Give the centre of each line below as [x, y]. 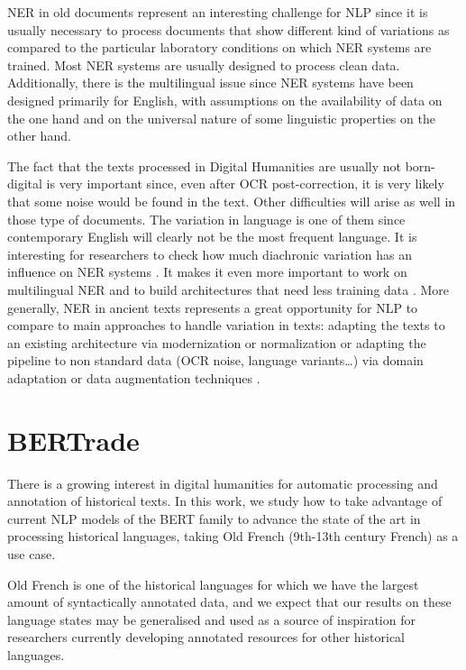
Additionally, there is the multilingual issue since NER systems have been [210, 83]
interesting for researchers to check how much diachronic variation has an [210, 254]
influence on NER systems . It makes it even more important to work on [207, 272]
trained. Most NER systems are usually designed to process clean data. [204, 64]
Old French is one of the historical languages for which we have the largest [213, 584]
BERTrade [73, 440]
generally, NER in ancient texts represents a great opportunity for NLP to [213, 307]
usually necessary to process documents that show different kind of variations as [228, 29]
